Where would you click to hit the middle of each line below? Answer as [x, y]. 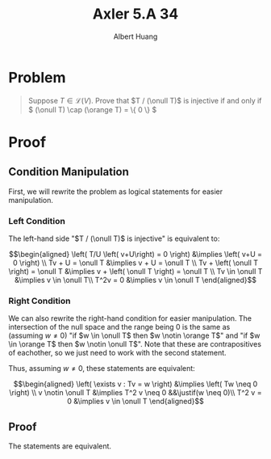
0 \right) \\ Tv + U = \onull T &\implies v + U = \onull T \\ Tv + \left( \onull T [135, 263]
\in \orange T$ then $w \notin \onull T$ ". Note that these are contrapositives [135, 344]
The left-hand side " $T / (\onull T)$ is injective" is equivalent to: [114, 238]
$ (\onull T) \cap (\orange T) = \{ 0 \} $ [92, 109]
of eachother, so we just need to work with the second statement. [118, 353]
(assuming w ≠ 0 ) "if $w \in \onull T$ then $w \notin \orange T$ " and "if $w [134, 335]
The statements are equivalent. [60, 446]
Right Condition [40, 301]
